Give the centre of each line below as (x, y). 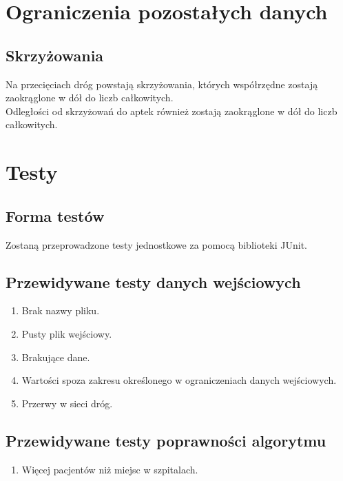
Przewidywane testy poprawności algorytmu (166, 440)
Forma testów (55, 215)
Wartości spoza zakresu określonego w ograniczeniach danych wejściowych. (179, 380)
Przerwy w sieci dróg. (67, 403)
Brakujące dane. (56, 357)
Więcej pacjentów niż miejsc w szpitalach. (110, 469)
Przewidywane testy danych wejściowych (153, 282)
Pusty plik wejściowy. (67, 333)
